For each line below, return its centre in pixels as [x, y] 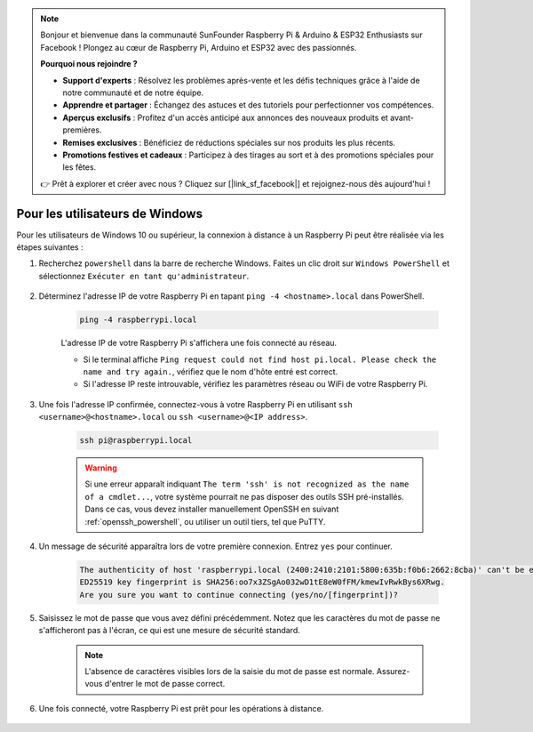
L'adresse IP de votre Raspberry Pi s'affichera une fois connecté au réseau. [199, 343]
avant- [402, 117]
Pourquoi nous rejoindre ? [89, 64]
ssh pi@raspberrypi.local [136, 441]
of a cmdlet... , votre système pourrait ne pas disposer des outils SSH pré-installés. [244, 496]
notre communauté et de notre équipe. [133, 93]
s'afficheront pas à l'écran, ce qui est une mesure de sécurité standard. [170, 631]
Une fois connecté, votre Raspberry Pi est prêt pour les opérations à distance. [181, 708]
